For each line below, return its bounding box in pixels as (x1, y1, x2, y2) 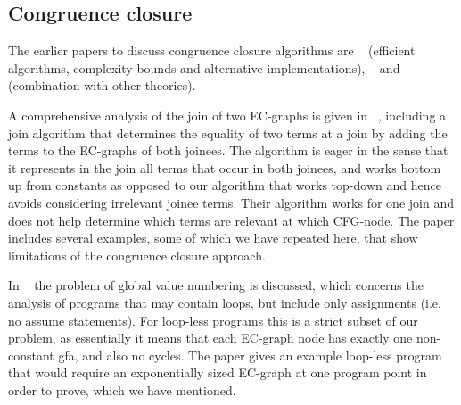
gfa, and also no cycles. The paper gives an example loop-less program (58, 345, 442, 364)
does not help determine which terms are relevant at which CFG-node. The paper (8, 211, 455, 229)
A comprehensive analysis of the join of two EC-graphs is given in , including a (8, 105, 447, 124)
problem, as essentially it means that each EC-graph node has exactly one (8, 328, 413, 347)
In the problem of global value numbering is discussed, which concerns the (8, 276, 424, 294)
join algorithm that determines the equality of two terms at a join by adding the (8, 123, 448, 142)
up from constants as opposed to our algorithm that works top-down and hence (8, 176, 441, 194)
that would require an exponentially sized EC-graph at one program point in (8, 363, 427, 382)
